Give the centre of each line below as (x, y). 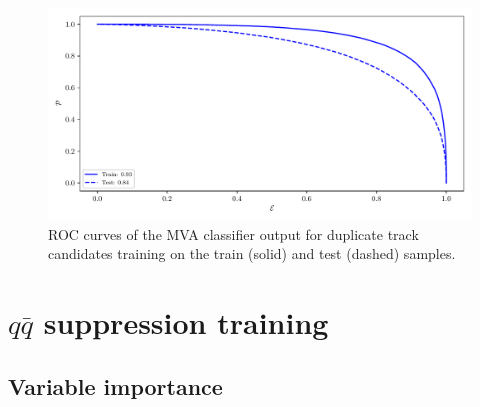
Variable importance (115, 385)
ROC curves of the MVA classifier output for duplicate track (233, 233)
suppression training (186, 321)
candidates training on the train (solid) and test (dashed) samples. (252, 253)
